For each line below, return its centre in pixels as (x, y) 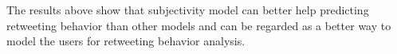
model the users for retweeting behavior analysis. (126, 41)
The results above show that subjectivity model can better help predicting (188, 10)
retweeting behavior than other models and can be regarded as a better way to (199, 25)
